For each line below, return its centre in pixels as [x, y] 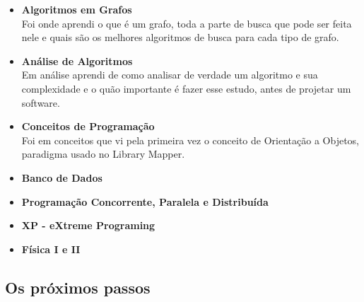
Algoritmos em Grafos [77, 9]
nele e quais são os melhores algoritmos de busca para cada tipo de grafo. [180, 37]
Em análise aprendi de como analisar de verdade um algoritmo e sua [170, 75]
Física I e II [51, 249]
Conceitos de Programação [88, 126]
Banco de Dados [62, 177]
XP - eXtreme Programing [88, 225]
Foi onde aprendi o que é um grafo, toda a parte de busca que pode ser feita [187, 23]
